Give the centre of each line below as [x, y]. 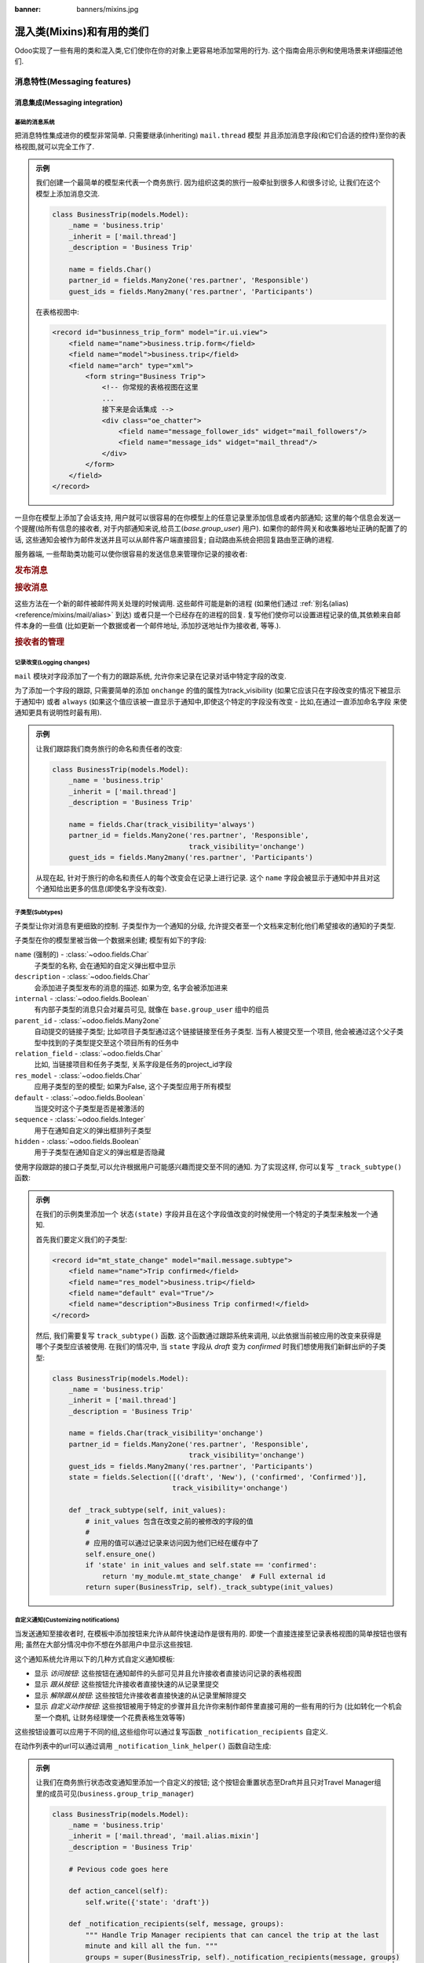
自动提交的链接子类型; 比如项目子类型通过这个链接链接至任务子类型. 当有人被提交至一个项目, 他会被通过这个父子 [216, 1032]
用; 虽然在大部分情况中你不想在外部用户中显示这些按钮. [104, 1644]
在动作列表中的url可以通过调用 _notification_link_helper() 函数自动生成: [143, 1746]
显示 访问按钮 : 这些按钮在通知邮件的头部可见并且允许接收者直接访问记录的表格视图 [168, 1673]
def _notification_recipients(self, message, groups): [176, 1924]
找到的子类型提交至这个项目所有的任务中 [113, 1042]
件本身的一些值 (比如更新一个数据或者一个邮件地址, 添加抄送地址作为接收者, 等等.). [148, 626]
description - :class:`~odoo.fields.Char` [82, 977]
